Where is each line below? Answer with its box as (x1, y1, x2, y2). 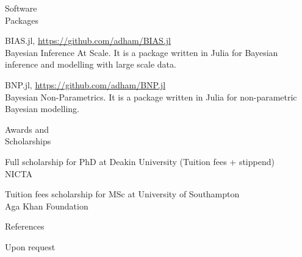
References (5, 220, 45, 233)
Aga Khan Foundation (5, 199, 88, 212)
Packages (5, 13, 39, 26)
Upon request (5, 240, 56, 253)
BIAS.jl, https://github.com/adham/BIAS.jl (5, 34, 171, 47)
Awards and (5, 122, 49, 135)
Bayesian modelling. (5, 102, 79, 115)
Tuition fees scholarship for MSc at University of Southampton (5, 188, 240, 200)
